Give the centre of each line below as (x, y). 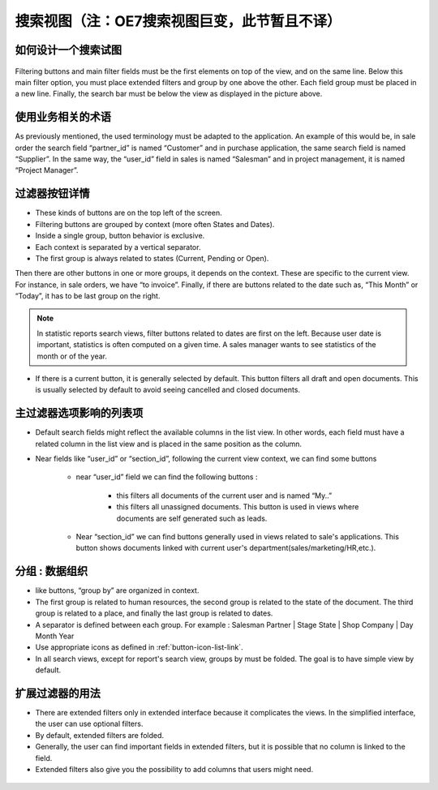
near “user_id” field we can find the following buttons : (167, 477)
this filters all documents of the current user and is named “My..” (224, 496)
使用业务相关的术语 (63, 117)
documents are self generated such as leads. (192, 518)
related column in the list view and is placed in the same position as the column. (169, 444)
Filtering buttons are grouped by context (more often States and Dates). (155, 224)
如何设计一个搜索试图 (68, 50)
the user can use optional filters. (89, 724)
